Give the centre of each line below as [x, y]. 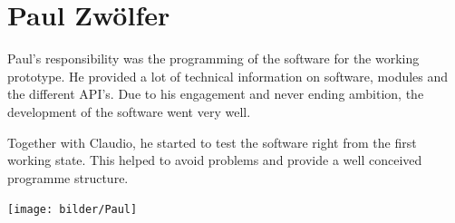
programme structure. [68, 177]
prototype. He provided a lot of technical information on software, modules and [228, 76]
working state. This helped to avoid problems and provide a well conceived [215, 160]
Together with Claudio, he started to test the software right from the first [212, 142]
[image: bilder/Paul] [73, 210]
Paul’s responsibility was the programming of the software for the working [213, 58]
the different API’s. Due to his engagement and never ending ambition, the [216, 94]
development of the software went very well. [129, 111]
